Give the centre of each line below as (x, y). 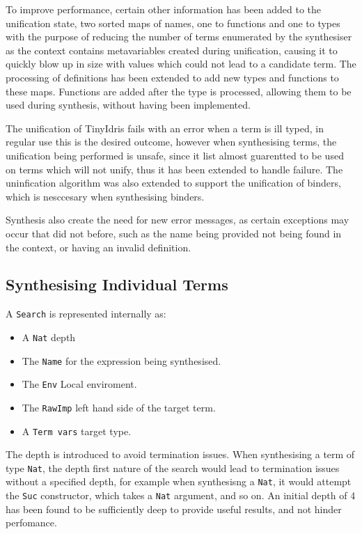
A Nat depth (49, 337)
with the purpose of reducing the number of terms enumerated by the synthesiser (179, 37)
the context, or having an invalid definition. (99, 247)
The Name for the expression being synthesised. (121, 360)
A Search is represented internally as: (86, 314)
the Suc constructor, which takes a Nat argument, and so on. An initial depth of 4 (181, 495)
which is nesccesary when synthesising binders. (105, 196)
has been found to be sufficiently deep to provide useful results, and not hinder (174, 509)
